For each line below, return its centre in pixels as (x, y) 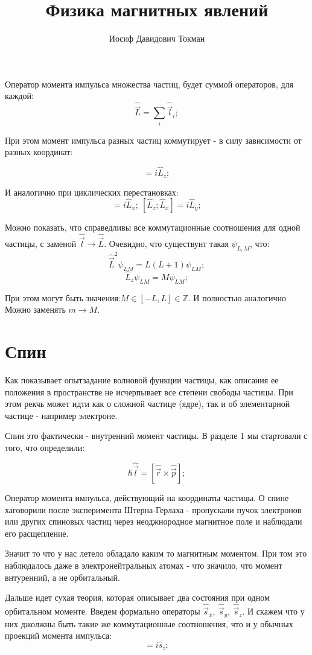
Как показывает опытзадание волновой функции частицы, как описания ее (142, 380)
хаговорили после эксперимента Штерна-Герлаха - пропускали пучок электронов (153, 509)
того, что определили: (45, 447)
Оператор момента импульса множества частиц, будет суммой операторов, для (149, 84)
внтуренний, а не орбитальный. (62, 577)
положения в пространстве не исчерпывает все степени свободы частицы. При (149, 391)
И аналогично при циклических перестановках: (92, 192)
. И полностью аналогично (237, 297)
